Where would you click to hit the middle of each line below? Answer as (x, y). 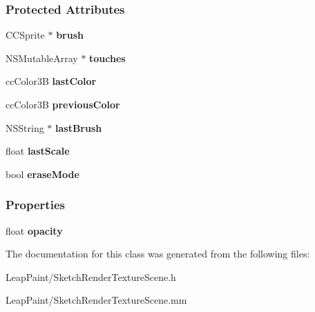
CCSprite (25, 35)
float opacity (34, 230)
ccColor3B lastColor (51, 81)
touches (107, 58)
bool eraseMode (42, 174)
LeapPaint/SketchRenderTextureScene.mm (96, 300)
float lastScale (38, 151)
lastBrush (79, 127)
